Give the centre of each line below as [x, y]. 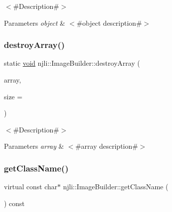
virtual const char [31, 187]
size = [13, 96]
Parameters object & [35, 22]
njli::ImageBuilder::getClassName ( [116, 187]
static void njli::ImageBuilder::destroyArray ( [72, 63]
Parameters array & [34, 146]
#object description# [109, 22]
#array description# [106, 146]
